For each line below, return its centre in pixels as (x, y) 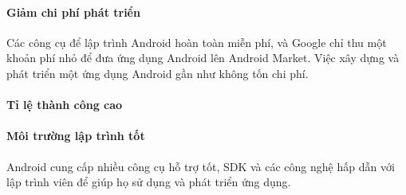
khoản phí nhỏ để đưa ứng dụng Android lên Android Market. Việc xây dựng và (203, 58)
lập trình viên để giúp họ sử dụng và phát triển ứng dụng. (149, 182)
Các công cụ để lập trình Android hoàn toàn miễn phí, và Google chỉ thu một (197, 42)
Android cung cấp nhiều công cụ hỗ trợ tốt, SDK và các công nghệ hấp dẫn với (201, 166)
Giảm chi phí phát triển (73, 12)
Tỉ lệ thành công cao (65, 105)
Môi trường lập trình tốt (76, 136)
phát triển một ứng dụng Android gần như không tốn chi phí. (158, 73)
